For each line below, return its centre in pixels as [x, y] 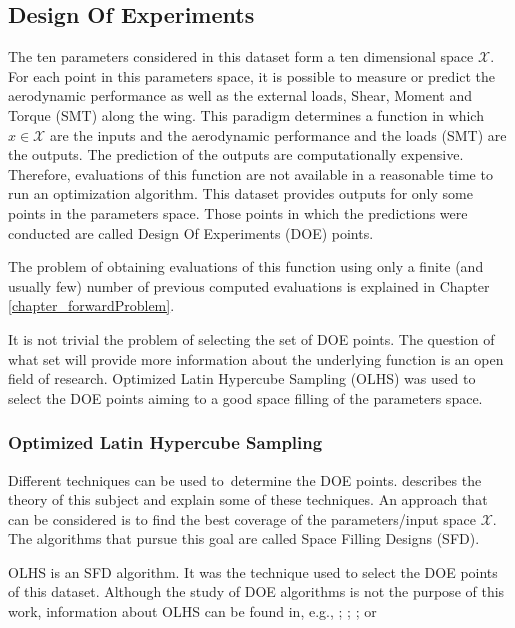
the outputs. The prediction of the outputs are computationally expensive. [236, 154]
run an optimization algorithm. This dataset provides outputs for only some [240, 193]
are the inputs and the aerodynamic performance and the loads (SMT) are [278, 134]
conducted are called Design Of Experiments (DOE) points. [191, 232]
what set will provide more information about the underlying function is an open [256, 358]
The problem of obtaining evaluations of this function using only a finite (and [246, 266]
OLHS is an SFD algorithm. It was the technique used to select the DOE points [253, 571]
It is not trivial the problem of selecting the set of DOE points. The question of [251, 338]
